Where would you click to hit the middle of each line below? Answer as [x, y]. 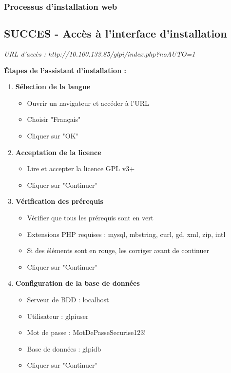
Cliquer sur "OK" [53, 136]
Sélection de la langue [53, 87]
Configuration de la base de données [77, 283]
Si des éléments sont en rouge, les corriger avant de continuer [118, 250]
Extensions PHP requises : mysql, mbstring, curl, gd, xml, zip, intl [126, 234]
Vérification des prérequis [59, 201]
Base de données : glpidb [64, 348]
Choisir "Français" [54, 119]
